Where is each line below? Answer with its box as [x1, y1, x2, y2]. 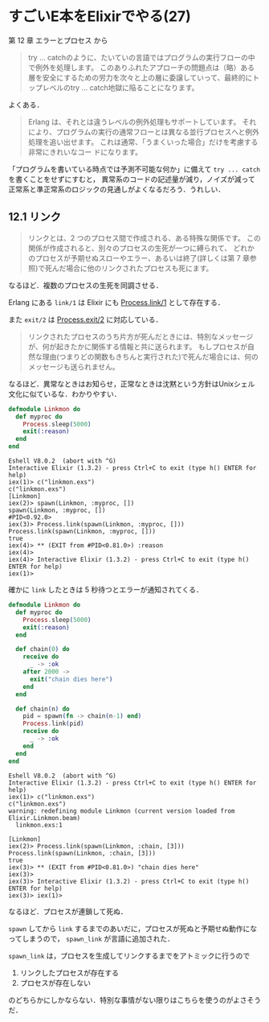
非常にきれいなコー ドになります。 [27, 146, 143, 157]
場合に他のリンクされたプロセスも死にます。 [65, 263, 214, 273]
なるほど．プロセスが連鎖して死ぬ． [8, 906, 128, 916]
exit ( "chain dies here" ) [29, 675, 113, 683]
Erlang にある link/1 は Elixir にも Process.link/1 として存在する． [8, 297, 225, 307]
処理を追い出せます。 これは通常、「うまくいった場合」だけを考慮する [27, 137, 259, 146]
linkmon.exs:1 [15, 821, 63, 829]
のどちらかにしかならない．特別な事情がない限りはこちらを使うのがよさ [8, 995, 247, 1004]
